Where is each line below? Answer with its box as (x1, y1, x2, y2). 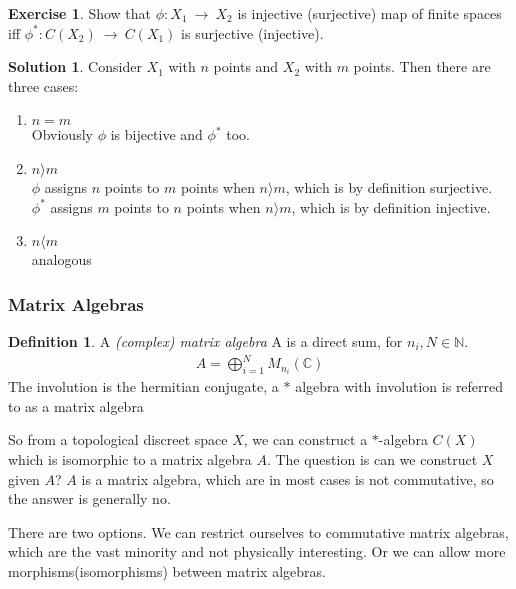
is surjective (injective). (181, 22, 324, 43)
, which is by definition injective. (291, 196, 491, 217)
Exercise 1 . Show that (8, 3, 152, 23)
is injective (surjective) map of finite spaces (237, 3, 502, 23)
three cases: (8, 75, 79, 96)
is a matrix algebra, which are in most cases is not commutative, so (81, 468, 494, 489)
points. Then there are (353, 56, 491, 77)
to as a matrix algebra (8, 395, 144, 416)
